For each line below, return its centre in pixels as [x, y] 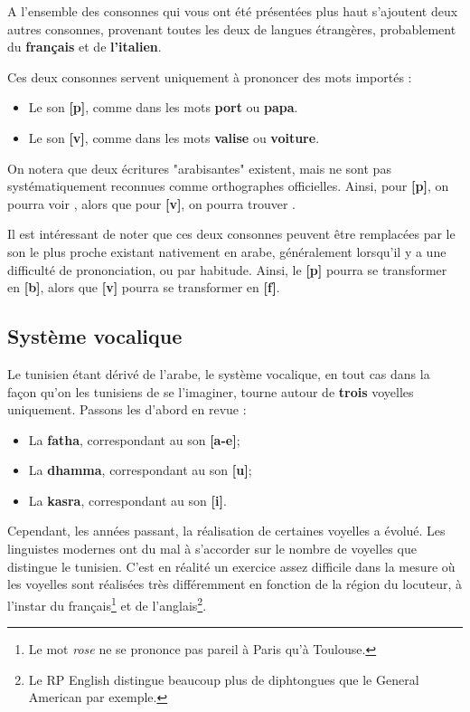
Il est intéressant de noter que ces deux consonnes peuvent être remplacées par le [231, 234]
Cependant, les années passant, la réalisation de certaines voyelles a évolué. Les [226, 531]
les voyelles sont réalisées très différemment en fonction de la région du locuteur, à [235, 584]
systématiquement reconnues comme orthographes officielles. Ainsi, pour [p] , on [228, 186]
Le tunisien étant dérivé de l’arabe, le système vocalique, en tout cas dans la [219, 373]
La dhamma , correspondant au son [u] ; [140, 470]
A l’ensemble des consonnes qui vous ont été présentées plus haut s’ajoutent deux [233, 11]
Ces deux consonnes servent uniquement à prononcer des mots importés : [210, 76]
